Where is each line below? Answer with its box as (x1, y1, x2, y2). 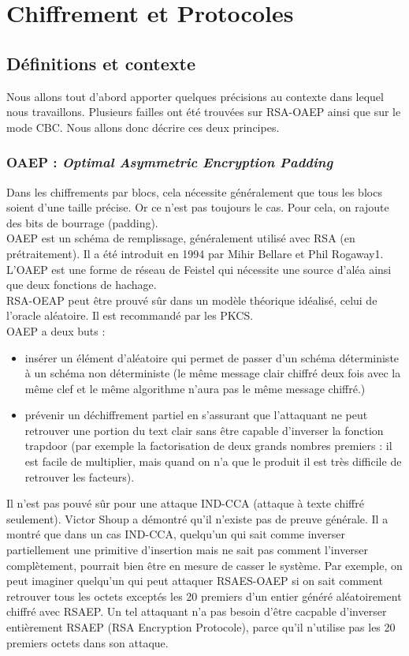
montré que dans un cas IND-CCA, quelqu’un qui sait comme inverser (6, 526, 345, 542)
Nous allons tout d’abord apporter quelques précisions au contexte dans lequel (6, 88, 384, 104)
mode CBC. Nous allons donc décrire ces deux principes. (6, 118, 280, 135)
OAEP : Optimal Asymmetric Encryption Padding (6, 152, 333, 172)
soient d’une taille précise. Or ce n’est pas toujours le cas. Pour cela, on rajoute (6, 199, 389, 216)
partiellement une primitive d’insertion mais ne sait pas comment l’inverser (6, 542, 369, 558)
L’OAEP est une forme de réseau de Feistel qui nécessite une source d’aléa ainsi (6, 261, 392, 277)
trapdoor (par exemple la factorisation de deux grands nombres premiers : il (24, 437, 392, 454)
